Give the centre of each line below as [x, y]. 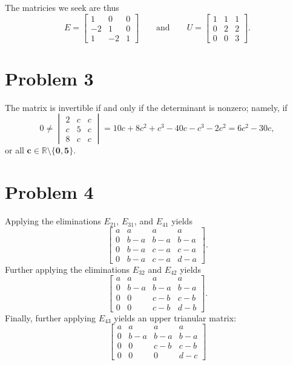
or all [15, 150]
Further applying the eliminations [67, 269]
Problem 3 [49, 78]
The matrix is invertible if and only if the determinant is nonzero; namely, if [146, 107]
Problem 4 [49, 192]
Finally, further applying [51, 317]
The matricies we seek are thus [62, 7]
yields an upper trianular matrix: [175, 317]
